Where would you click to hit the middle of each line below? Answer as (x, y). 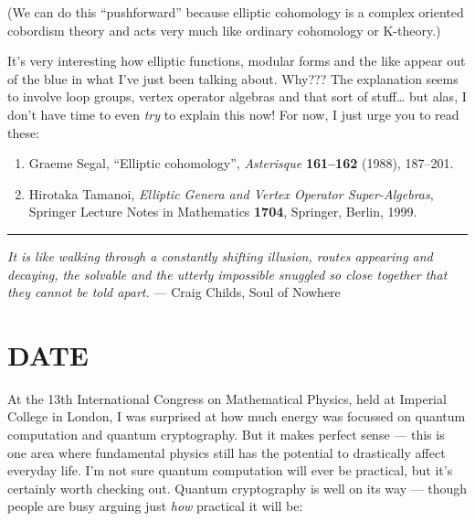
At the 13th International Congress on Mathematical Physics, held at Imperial (227, 398)
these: (24, 132)
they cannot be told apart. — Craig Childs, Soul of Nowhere (174, 292)
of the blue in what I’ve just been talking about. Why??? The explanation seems (233, 78)
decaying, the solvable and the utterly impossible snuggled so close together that (227, 274)
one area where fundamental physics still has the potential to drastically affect (227, 452)
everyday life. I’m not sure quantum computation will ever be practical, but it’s (230, 470)
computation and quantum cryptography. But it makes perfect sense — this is (226, 435)
